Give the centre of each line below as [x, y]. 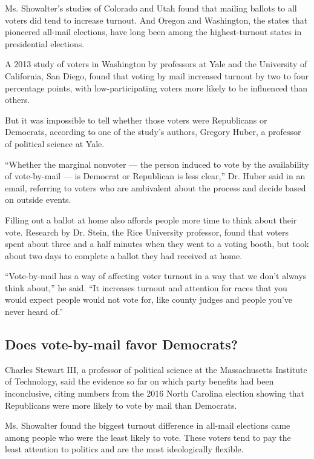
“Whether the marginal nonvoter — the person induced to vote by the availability [157, 164]
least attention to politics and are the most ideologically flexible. [124, 449]
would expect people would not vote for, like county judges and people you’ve [149, 299]
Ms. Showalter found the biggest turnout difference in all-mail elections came [148, 425]
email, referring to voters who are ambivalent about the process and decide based [155, 187]
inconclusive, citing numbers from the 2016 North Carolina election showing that [155, 393]
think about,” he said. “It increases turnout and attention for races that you [146, 287]
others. [18, 100]
